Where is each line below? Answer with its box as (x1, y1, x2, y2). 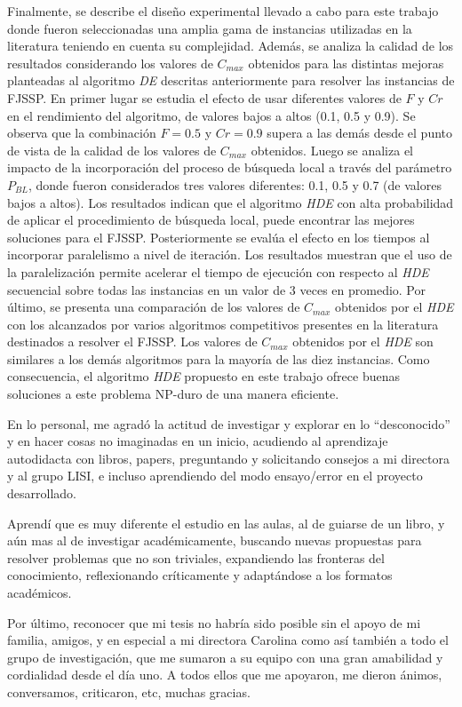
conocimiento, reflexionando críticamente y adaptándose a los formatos (7, 566, 393, 584)
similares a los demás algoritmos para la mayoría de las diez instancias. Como (7, 349, 430, 368)
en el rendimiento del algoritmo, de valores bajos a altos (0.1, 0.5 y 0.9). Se (7, 106, 416, 124)
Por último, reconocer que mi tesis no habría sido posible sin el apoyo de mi (7, 613, 421, 632)
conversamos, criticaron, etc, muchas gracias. (7, 682, 251, 701)
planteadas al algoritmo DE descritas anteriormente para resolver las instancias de (7, 71, 455, 90)
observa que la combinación (7, 123, 156, 142)
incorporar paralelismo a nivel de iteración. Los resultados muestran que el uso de (7, 245, 452, 264)
